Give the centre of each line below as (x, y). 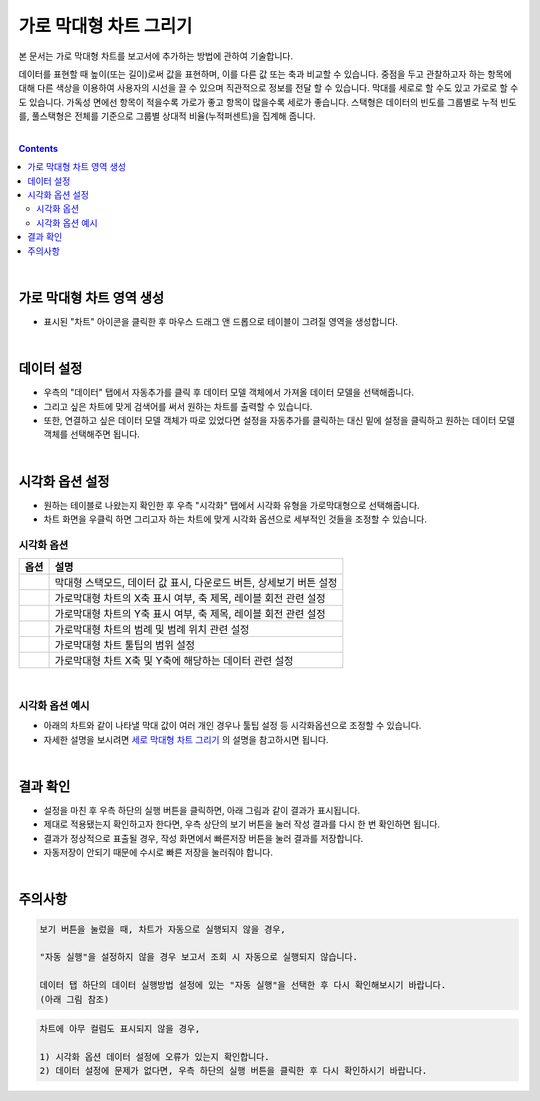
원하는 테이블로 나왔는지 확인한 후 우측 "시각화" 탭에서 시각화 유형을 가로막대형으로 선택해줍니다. (231, 505)
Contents (38, 148)
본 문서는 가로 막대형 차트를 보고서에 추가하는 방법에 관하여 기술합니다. (156, 56)
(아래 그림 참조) (74, 999)
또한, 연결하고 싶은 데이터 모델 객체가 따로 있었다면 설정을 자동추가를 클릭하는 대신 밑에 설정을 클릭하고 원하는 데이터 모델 (279, 420)
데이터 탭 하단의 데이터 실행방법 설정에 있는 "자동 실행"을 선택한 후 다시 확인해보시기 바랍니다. (243, 985)
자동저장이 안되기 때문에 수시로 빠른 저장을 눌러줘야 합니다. (158, 852)
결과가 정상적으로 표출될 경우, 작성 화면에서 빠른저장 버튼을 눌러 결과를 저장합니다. (203, 838)
